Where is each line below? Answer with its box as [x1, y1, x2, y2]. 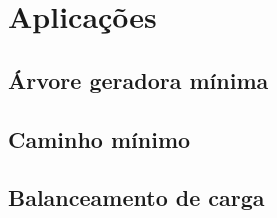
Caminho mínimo [8, 123, 191, 154]
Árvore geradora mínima [8, 64, 269, 95]
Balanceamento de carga [8, 182, 265, 213]
